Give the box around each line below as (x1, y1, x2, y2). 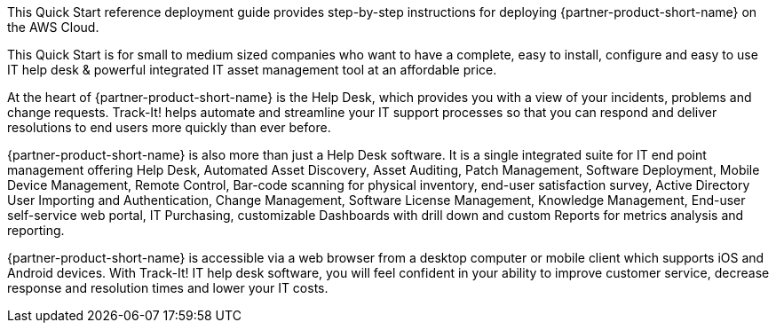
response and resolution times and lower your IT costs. (7, 280, 329, 295)
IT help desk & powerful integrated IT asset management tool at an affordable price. (7, 62, 497, 77)
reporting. (7, 223, 65, 238)
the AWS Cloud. (7, 20, 99, 35)
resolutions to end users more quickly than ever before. (7, 120, 331, 135)
